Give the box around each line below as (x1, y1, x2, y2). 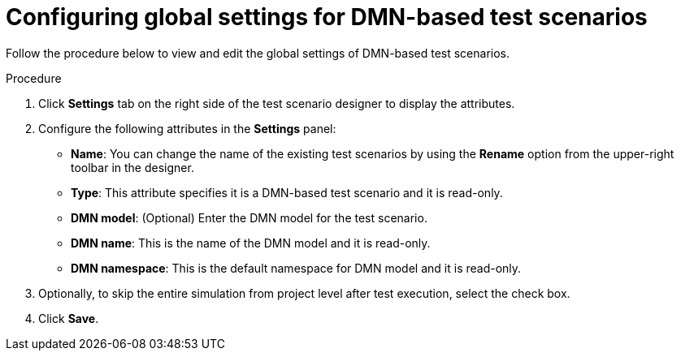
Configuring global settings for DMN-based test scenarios (6, 3, 648, 31)
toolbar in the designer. (71, 160, 194, 174)
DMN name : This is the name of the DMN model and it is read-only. (71, 235, 431, 250)
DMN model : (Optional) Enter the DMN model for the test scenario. (71, 210, 427, 225)
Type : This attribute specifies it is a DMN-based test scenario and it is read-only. (71, 185, 503, 200)
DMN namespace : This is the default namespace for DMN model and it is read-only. (71, 260, 522, 275)
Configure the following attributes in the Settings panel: (38, 121, 336, 135)
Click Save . (38, 311, 99, 325)
